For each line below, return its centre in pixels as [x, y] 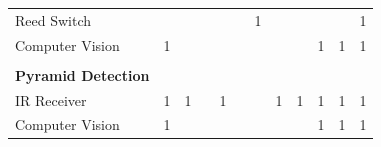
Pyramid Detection [82, 74]
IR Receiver [51, 99]
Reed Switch [53, 19]
